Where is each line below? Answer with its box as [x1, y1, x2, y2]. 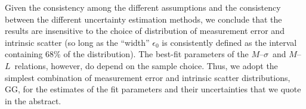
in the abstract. [5, 94, 61, 107]
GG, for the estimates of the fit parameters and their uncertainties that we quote [5, 83, 301, 95]
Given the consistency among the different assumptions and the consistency [5, 1, 281, 13]
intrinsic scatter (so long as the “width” [5, 36, 150, 48]
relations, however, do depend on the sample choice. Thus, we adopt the [14, 59, 278, 71]
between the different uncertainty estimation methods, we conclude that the [5, 13, 282, 25]
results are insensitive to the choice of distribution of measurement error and [5, 24, 285, 37]
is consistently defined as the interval [162, 36, 297, 48]
